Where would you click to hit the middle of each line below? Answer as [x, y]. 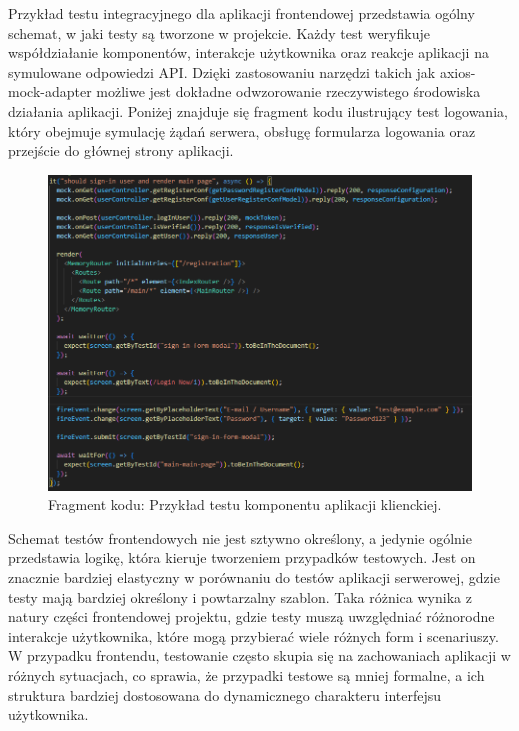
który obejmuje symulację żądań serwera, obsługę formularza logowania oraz [242, 130]
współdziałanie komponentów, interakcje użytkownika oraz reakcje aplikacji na [248, 52]
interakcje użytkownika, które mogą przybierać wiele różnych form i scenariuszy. [253, 635]
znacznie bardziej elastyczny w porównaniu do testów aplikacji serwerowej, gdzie [254, 576]
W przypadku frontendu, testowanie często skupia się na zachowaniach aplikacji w [259, 655]
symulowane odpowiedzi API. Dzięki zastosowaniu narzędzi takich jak [222, 71]
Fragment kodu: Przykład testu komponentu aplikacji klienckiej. [245, 504]
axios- [457, 71]
